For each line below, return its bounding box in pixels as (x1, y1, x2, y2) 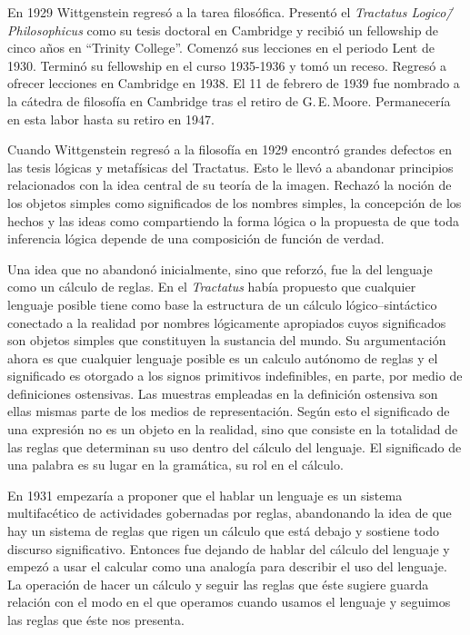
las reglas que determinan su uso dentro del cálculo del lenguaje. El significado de (7, 437, 462, 456)
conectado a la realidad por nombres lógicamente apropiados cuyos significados (7, 313, 446, 332)
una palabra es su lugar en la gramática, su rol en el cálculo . (7, 455, 344, 474)
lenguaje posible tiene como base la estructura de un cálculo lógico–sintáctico (7, 294, 437, 313)
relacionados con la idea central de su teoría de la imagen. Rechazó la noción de (7, 175, 452, 194)
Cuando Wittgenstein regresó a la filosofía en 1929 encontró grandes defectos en (7, 140, 452, 159)
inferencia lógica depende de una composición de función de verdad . (7, 229, 385, 248)
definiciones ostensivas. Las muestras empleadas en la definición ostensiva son (7, 383, 438, 402)
